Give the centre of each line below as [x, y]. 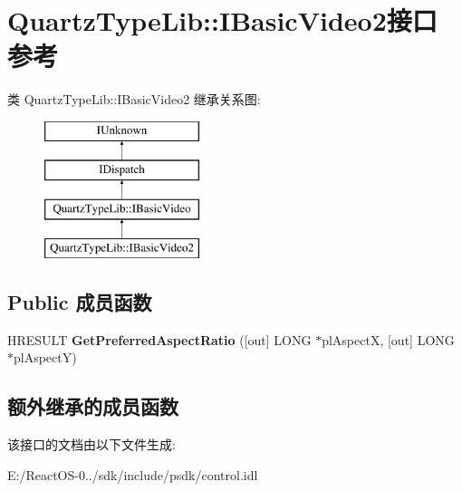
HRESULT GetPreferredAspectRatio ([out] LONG [159, 339]
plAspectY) [45, 357]
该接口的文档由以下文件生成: [91, 444]
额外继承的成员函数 [93, 406]
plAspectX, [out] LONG [388, 339]
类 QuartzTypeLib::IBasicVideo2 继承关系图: [134, 99]
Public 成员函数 [80, 302]
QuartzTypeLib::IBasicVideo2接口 [222, 20]
